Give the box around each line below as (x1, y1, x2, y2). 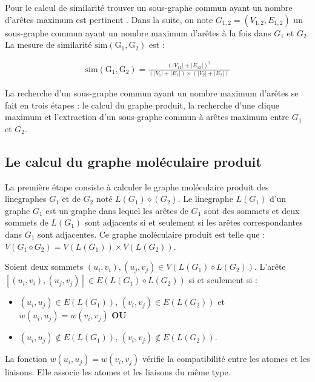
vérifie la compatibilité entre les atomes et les (142, 352, 310, 365)
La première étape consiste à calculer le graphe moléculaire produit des (5, 180, 269, 193)
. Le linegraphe (177, 192, 233, 205)
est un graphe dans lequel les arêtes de (45, 204, 188, 216)
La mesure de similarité (5, 38, 92, 51)
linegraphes (5, 192, 47, 205)
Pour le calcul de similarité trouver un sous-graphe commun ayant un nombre (5, 1, 293, 13)
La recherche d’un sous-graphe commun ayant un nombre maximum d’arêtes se (5, 87, 299, 99)
